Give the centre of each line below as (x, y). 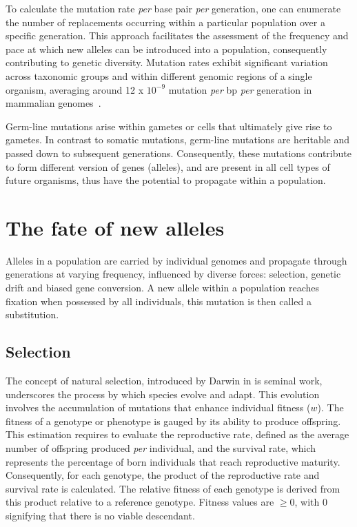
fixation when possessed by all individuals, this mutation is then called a (159, 301)
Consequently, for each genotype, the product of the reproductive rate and (163, 475)
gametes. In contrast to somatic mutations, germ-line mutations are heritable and (178, 139)
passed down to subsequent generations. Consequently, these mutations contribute (178, 153)
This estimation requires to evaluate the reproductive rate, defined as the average (177, 434)
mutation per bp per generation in (240, 89)
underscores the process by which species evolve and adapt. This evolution (163, 394)
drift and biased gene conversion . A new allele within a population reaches (163, 288)
